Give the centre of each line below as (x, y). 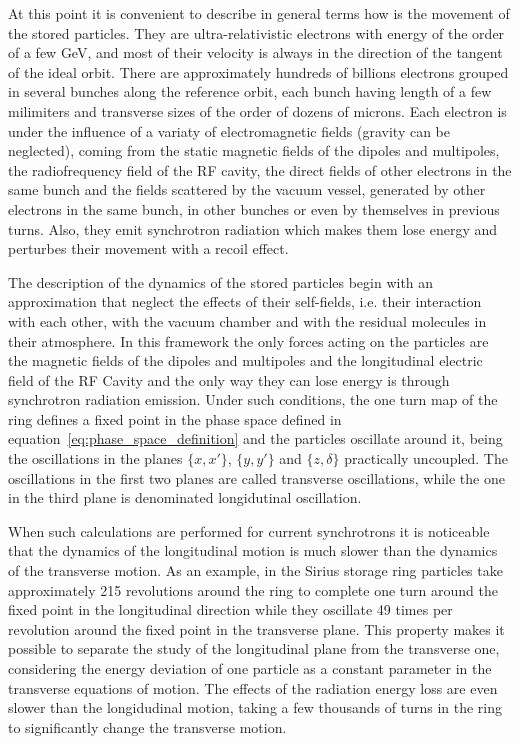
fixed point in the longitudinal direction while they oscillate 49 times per (230, 609)
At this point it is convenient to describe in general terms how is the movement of (259, 13)
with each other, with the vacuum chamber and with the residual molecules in (247, 320)
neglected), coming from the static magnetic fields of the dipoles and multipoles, (254, 150)
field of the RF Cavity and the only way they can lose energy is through (229, 379)
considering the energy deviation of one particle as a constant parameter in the (250, 668)
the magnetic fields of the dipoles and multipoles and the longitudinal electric (245, 360)
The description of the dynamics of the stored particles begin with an (221, 281)
